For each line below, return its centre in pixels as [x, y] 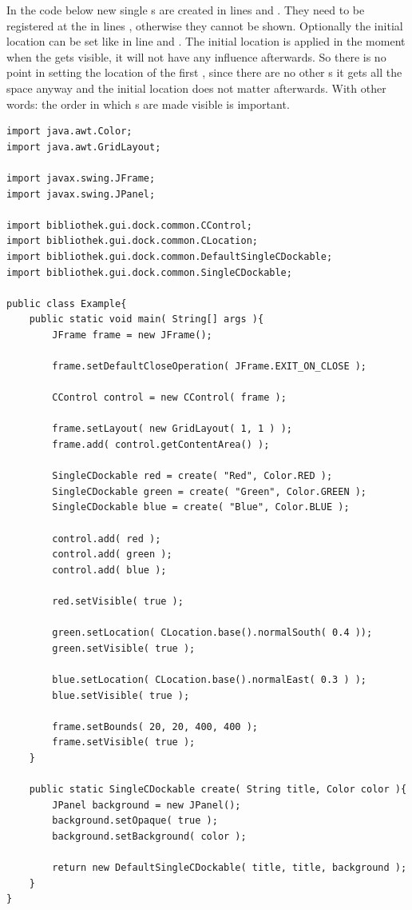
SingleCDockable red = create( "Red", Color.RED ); [192, 476]
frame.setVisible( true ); [124, 742]
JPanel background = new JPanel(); [147, 805]
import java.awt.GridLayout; [84, 147]
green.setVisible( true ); [124, 648]
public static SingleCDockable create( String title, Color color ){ [218, 790]
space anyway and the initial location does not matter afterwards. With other [196, 88]
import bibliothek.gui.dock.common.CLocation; [132, 241]
